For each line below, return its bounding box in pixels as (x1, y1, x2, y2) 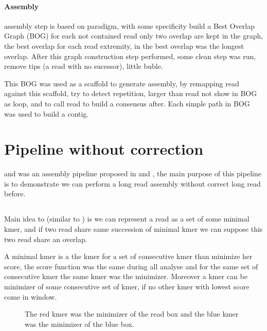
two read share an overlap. (4, 233, 87, 244)
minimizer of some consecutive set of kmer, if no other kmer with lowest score (4, 281, 250, 291)
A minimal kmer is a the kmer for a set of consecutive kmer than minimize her (4, 251, 253, 262)
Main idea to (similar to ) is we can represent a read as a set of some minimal (4, 213, 250, 224)
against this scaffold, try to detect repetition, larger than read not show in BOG (4, 88, 257, 99)
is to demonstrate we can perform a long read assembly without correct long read (4, 178, 261, 189)
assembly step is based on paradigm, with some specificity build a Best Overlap (4, 20, 255, 31)
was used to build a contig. (4, 108, 89, 119)
